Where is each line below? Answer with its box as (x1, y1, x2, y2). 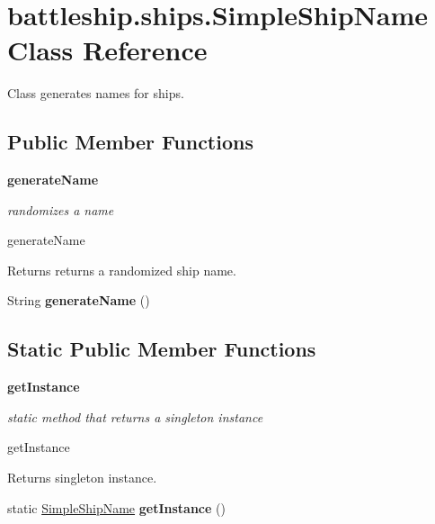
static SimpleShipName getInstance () (7, 498, 226, 517)
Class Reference (7, 32, 208, 68)
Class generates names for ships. (7, 84, 184, 103)
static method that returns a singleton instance (7, 407, 263, 426)
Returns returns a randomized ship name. (7, 260, 236, 279)
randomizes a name (7, 200, 114, 219)
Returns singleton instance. (7, 468, 157, 487)
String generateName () (7, 291, 150, 310)
